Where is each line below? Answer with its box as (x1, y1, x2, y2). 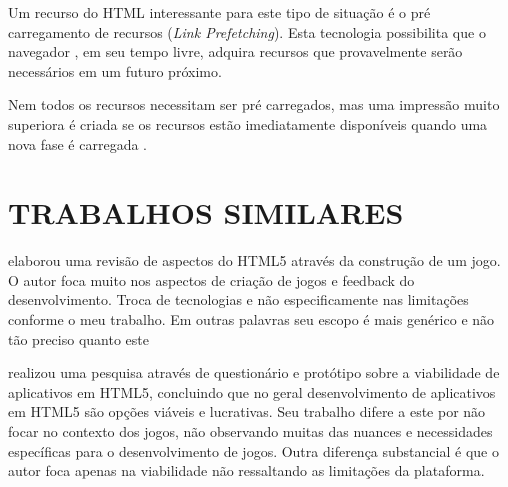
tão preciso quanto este (8, 328, 149, 349)
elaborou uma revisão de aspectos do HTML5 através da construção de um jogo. (8, 250, 501, 271)
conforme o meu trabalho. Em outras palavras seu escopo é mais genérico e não (8, 309, 495, 330)
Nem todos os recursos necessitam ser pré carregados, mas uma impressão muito (8, 94, 500, 115)
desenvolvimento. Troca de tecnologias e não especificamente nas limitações (8, 289, 469, 310)
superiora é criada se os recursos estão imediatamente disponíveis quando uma (8, 113, 488, 134)
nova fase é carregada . (8, 133, 147, 154)
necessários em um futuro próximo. (8, 60, 222, 81)
